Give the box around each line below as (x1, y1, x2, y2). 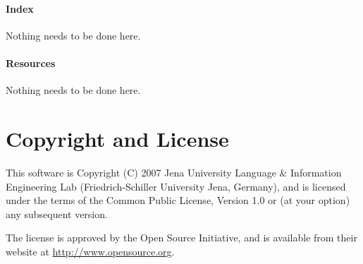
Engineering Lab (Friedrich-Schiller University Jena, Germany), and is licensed (6, 179, 346, 193)
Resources (6, 55, 56, 70)
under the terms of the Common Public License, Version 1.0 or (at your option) (6, 193, 350, 208)
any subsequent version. (6, 206, 108, 221)
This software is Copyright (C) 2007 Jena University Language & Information (6, 164, 342, 179)
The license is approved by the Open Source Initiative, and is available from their (6, 230, 357, 245)
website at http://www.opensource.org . (6, 244, 175, 258)
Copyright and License (6, 124, 229, 152)
